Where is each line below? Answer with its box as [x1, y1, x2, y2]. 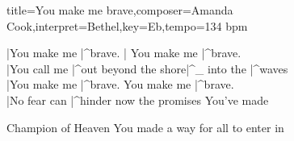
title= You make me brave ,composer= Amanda [6, 2, 233, 18]
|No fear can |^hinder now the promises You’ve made [6, 91, 269, 108]
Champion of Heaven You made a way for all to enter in [6, 118, 284, 135]
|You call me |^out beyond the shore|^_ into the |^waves [6, 60, 288, 77]
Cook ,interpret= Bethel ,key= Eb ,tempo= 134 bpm [6, 17, 248, 34]
